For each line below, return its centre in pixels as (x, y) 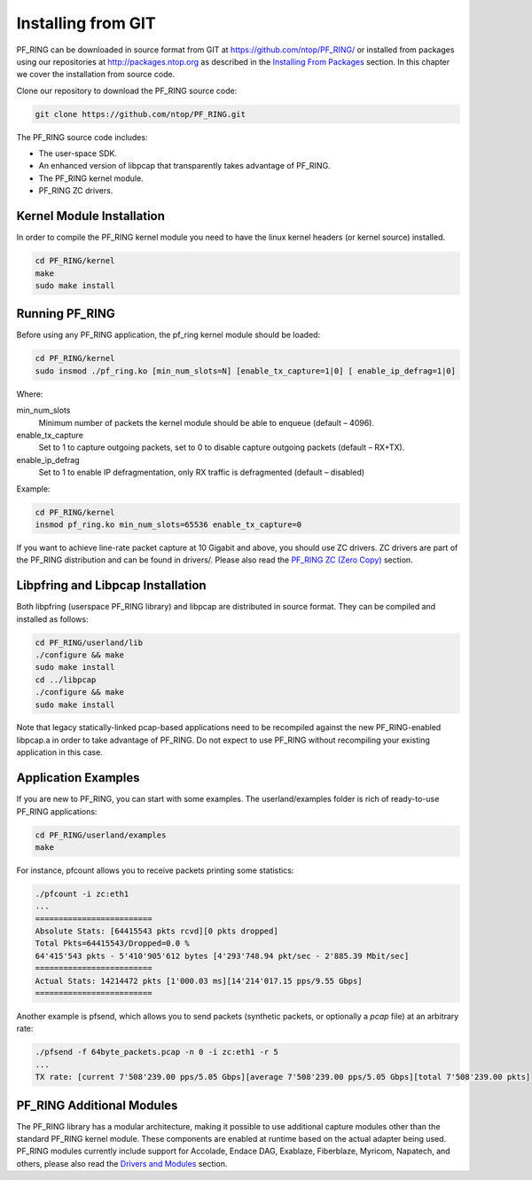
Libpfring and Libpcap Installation (112, 586)
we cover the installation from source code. (96, 75)
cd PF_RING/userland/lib (89, 642)
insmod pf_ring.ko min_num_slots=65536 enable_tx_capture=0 (168, 524)
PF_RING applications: (57, 811)
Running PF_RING (66, 314)
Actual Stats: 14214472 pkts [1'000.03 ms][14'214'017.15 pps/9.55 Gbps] (199, 981)
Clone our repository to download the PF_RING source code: (127, 90)
